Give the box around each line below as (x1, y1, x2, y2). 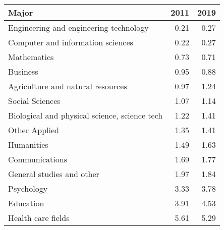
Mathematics (8, 51, 54, 63)
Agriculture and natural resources (8, 80, 127, 92)
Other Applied (8, 124, 59, 136)
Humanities (8, 139, 48, 150)
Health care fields (8, 212, 70, 223)
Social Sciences (8, 95, 61, 106)
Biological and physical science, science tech (8, 109, 163, 121)
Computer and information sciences (8, 36, 133, 48)
